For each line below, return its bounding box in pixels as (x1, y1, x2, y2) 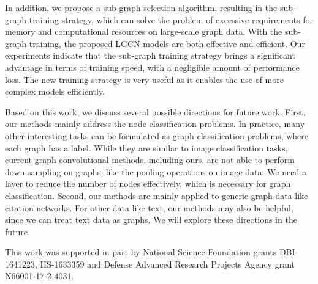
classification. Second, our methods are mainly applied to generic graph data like (5, 189, 308, 202)
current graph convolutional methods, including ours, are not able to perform (5, 153, 295, 166)
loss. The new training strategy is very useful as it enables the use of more (5, 73, 284, 86)
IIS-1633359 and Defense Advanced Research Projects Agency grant (40, 257, 295, 270)
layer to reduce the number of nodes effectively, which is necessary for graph (5, 177, 291, 190)
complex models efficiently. (5, 85, 105, 98)
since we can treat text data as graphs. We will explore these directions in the (5, 213, 297, 226)
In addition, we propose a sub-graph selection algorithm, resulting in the (5, 1, 278, 13)
